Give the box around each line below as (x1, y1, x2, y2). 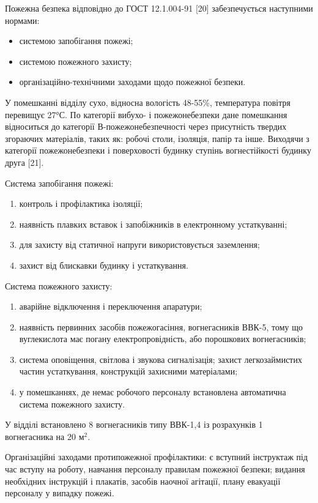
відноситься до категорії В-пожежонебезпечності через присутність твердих (5, 120, 287, 133)
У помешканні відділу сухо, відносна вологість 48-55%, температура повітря (5, 95, 290, 108)
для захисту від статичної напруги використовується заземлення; (19, 238, 260, 251)
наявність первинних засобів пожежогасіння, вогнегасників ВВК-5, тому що (19, 320, 303, 333)
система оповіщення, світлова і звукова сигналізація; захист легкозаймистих (19, 352, 302, 365)
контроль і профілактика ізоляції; (19, 197, 143, 210)
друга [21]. (5, 155, 44, 168)
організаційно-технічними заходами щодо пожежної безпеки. (19, 75, 246, 88)
